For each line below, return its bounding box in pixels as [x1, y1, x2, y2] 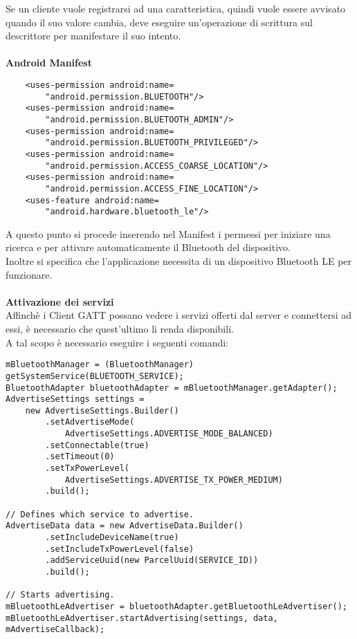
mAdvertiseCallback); [6, 624, 105, 635]
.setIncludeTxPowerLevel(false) [45, 544, 194, 554]
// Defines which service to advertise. [6, 509, 194, 519]
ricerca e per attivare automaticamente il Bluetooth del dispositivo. [6, 240, 291, 254]
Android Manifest [6, 55, 92, 70]
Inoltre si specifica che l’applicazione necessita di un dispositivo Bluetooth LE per [6, 254, 352, 268]
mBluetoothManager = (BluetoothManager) [6, 360, 194, 370]
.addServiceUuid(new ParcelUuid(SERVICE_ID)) [45, 555, 259, 566]
